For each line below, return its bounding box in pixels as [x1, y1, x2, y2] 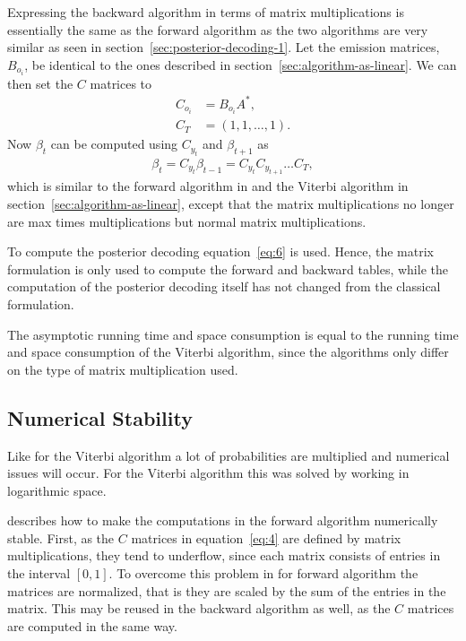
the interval [7, 564, 71, 583]
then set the [7, 74, 73, 92]
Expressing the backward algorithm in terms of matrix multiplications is [7, 3, 404, 21]
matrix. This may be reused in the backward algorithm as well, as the [7, 599, 391, 618]
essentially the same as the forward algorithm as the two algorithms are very [7, 20, 428, 39]
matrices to [90, 74, 152, 92]
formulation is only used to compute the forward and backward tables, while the [7, 259, 448, 278]
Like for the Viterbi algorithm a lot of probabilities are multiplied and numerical [7, 446, 450, 464]
